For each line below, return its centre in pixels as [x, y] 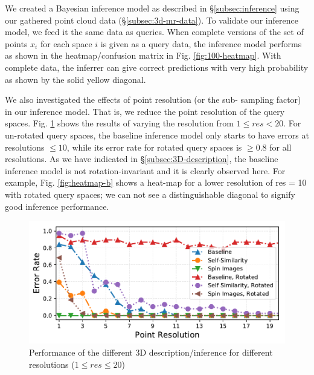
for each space [66, 43]
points [16, 43]
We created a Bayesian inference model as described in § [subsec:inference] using [152, 8]
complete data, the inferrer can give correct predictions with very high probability [157, 67]
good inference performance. [57, 206]
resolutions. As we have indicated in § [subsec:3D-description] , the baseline [142, 159]
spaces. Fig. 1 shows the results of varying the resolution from [119, 123]
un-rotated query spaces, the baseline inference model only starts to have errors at [157, 135]
